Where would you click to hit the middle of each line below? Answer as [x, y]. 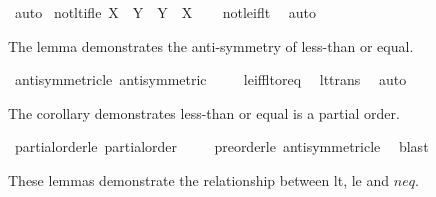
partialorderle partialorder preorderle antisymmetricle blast [221, 146]
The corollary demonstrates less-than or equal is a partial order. [204, 112]
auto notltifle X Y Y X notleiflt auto [165, 12]
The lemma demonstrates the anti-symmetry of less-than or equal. [211, 45]
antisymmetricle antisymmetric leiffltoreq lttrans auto [210, 79]
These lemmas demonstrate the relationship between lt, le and [199, 179]
